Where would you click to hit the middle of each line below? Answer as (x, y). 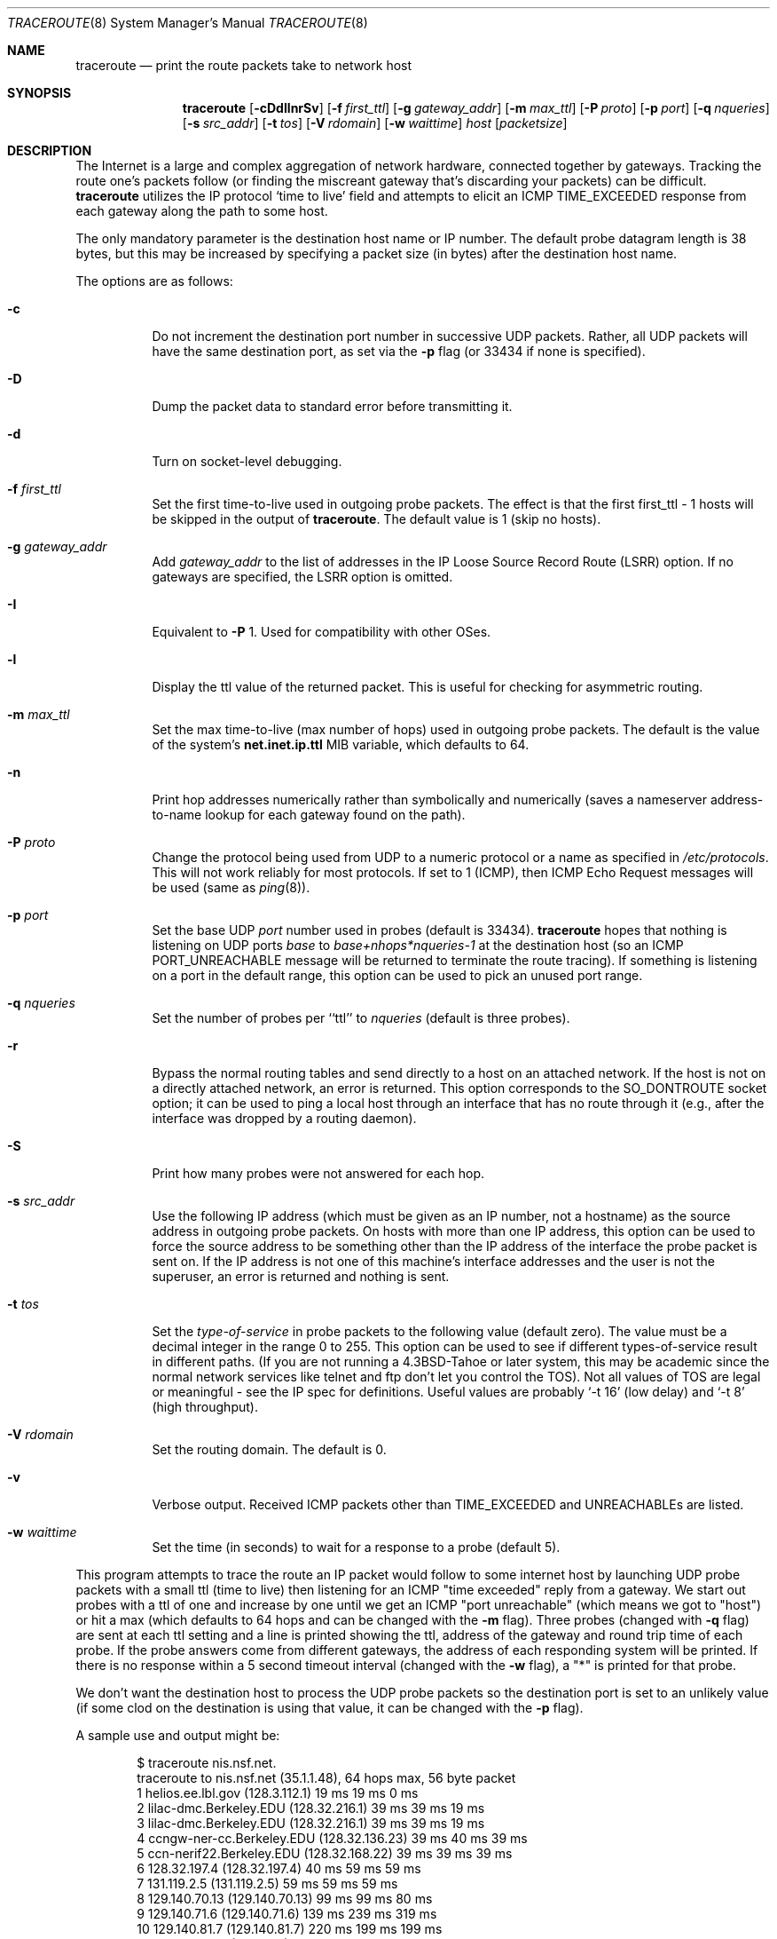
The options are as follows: (154, 281)
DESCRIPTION (50, 150)
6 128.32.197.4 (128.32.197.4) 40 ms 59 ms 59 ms (279, 1868)
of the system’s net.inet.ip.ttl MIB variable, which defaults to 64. (341, 744)
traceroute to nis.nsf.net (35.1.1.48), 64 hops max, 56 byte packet (326, 1778)
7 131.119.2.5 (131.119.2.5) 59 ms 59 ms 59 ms (267, 1884)
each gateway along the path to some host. (202, 211)
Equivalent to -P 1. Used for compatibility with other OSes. (322, 632)
